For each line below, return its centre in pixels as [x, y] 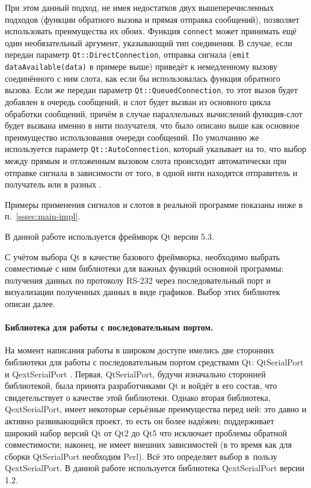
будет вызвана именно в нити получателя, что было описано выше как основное [152, 125]
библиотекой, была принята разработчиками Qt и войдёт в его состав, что [141, 386]
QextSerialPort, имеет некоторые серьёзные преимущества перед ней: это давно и [156, 409]
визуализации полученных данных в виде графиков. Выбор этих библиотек [143, 292]
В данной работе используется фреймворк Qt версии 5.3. [109, 236]
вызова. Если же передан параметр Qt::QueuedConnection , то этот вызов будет [151, 90]
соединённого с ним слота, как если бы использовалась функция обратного [143, 78]
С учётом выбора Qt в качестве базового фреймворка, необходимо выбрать [143, 256]
